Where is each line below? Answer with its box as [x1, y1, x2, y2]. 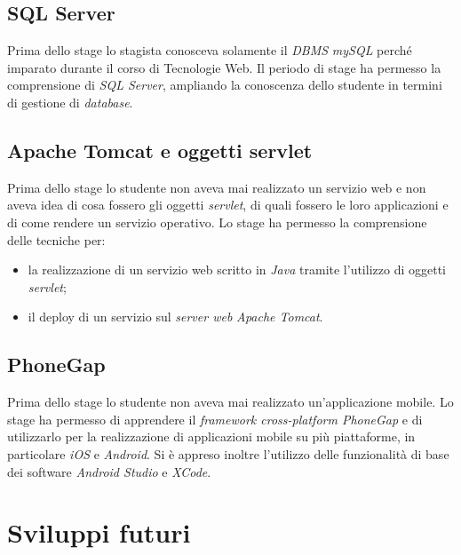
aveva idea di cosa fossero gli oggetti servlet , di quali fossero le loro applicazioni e [7, 195, 449, 214]
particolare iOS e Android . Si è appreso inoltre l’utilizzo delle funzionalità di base [7, 444, 449, 463]
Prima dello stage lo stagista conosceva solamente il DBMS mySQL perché [7, 41, 412, 59]
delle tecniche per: [7, 230, 106, 249]
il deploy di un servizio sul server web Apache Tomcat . [28, 307, 323, 326]
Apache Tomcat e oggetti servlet [7, 136, 313, 163]
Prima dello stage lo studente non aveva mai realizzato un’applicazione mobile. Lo [7, 392, 454, 411]
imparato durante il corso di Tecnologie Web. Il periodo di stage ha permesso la [7, 58, 441, 76]
